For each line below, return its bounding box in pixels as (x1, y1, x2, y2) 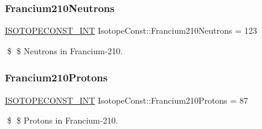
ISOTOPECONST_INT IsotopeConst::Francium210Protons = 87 (5, 93, 248, 106)
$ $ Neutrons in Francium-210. (7, 44, 123, 57)
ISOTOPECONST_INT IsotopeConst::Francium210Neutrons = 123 (5, 24, 257, 37)
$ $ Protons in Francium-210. (7, 114, 118, 127)
